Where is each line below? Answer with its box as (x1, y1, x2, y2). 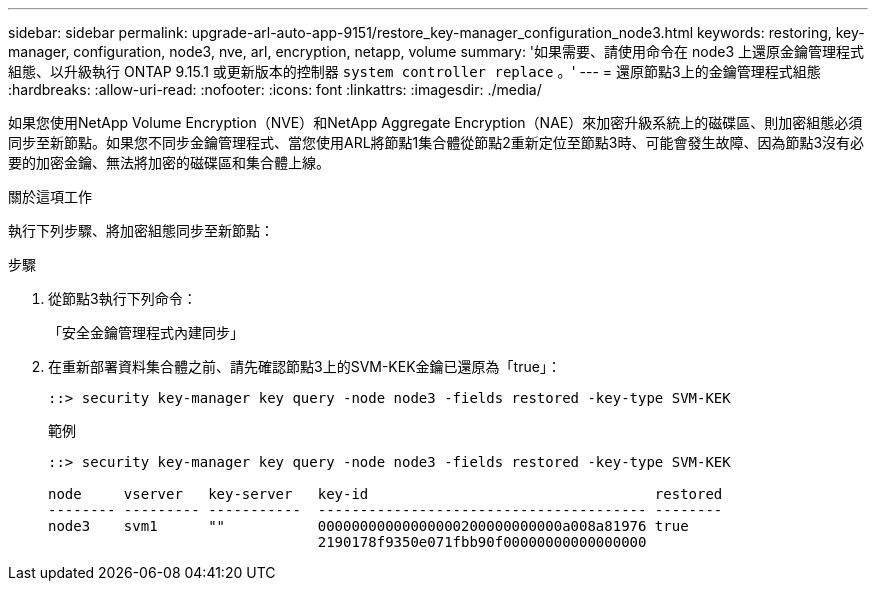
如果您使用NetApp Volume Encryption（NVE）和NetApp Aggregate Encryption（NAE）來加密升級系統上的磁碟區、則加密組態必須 (8, 114, 863, 131)
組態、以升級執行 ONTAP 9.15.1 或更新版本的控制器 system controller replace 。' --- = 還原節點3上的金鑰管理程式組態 (8, 63, 821, 80)
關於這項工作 (8, 188, 92, 205)
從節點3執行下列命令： (48, 290, 197, 307)
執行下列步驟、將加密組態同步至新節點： (8, 222, 274, 239)
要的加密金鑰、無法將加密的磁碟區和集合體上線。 (8, 154, 330, 171)
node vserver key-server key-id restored (48, 486, 723, 502)
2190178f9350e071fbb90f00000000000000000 (317, 534, 647, 550)
